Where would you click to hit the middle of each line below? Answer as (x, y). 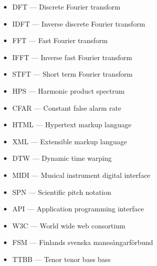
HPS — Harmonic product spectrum (68, 90)
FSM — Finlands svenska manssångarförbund (83, 242)
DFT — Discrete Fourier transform (66, 7)
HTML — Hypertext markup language (72, 124)
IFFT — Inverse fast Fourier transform (72, 57)
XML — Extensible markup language (69, 141)
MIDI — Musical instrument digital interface (81, 175)
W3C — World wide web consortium (69, 225)
